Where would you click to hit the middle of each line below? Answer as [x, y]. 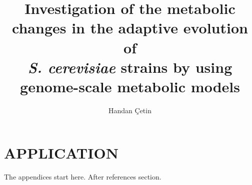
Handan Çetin [130, 110]
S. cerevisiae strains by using [130, 67]
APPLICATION [61, 153]
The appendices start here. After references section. [83, 177]
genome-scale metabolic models [130, 86]
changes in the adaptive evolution [130, 28]
